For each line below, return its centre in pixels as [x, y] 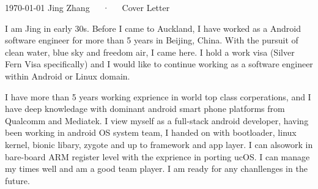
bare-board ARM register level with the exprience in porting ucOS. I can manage [157, 156]
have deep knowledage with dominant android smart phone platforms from [145, 109]
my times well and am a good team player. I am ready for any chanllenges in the [156, 169]
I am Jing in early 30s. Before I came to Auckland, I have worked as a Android [153, 28]
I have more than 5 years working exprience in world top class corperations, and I [158, 96]
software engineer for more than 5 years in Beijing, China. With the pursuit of [152, 40]
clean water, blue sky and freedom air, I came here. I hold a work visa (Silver [150, 52]
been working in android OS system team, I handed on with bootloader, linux [151, 132]
